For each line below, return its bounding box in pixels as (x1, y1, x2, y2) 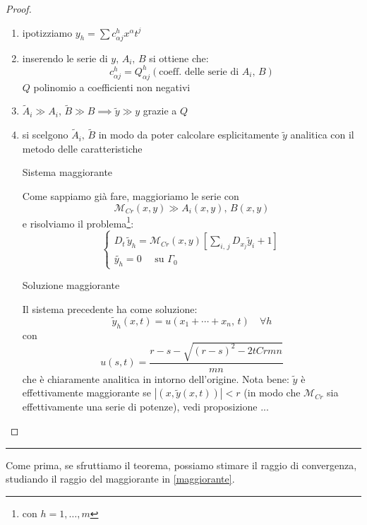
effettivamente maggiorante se (22, 385, 151, 400)
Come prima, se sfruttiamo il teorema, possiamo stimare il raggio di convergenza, (6, 457, 357, 472)
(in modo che (243, 385, 301, 400)
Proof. (6, 1, 32, 16)
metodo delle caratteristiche (22, 141, 143, 155)
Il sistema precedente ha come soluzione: (22, 302, 198, 317)
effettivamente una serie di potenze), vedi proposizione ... (22, 399, 269, 414)
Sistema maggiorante (22, 165, 113, 179)
